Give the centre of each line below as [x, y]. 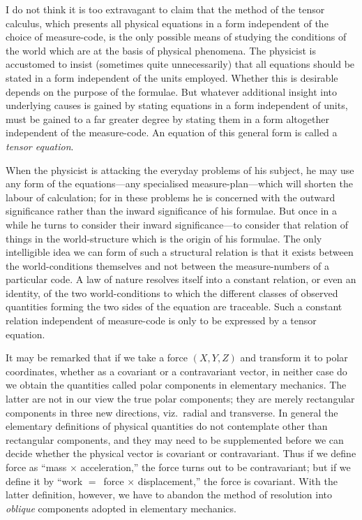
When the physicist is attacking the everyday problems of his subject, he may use [180, 169]
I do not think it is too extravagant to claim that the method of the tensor [165, 9]
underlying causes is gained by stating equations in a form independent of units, [177, 105]
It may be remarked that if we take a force [97, 357]
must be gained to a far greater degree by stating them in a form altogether [167, 118]
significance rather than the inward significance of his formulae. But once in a [172, 211]
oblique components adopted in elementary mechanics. [121, 508]
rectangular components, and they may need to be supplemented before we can [175, 439]
